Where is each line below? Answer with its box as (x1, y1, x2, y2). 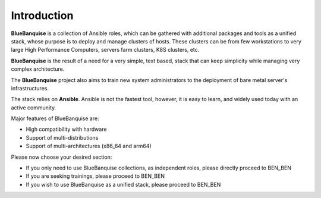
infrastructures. (11, 84, 49, 92)
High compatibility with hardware (26, 125, 107, 133)
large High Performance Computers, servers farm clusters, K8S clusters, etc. (11, 46, 200, 54)
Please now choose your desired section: (11, 153, 112, 161)
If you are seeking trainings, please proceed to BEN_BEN (26, 172, 165, 180)
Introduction (11, 9, 74, 22)
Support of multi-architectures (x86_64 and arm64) (26, 143, 152, 150)
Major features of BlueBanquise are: (11, 115, 99, 122)
